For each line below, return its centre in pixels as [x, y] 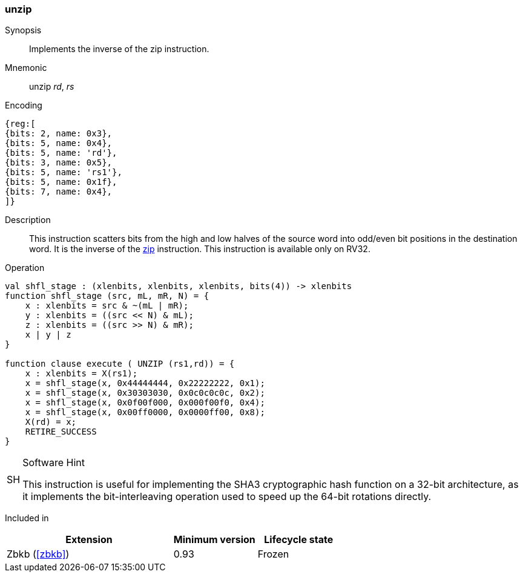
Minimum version [214, 540]
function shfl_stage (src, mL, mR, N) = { [107, 296]
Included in [27, 518]
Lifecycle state [299, 540]
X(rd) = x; [51, 422]
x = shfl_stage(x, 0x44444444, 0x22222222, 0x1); [145, 383]
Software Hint [54, 463]
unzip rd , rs [52, 87]
